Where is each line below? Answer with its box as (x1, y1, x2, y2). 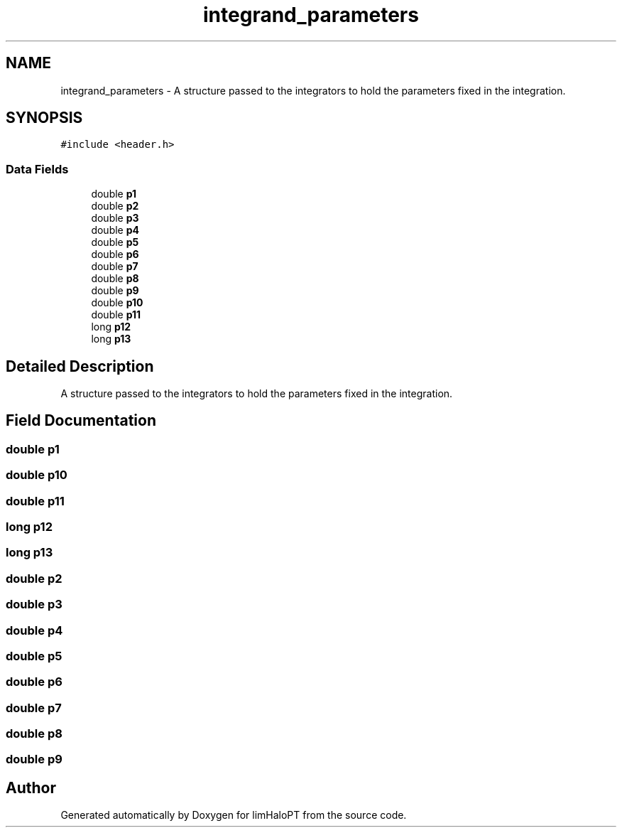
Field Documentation (6, 412, 156, 430)
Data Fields (6, 161, 69, 176)
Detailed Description (6, 357, 154, 375)
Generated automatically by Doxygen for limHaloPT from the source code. (60, 809, 407, 822)
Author (6, 778, 56, 797)
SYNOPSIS (6, 109, 83, 127)
